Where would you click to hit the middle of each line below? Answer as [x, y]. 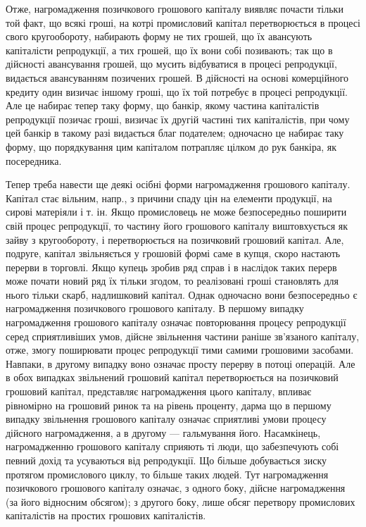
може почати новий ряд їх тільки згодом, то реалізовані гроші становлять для [172, 281]
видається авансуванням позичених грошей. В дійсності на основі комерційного [177, 77]
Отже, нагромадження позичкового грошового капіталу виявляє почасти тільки [175, 8]
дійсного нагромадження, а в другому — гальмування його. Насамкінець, [163, 432]
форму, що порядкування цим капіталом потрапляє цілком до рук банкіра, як [171, 146]
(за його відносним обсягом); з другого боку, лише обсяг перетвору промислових [181, 501]
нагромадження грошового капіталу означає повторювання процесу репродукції [176, 322]
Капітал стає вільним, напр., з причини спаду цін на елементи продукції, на [169, 198]
